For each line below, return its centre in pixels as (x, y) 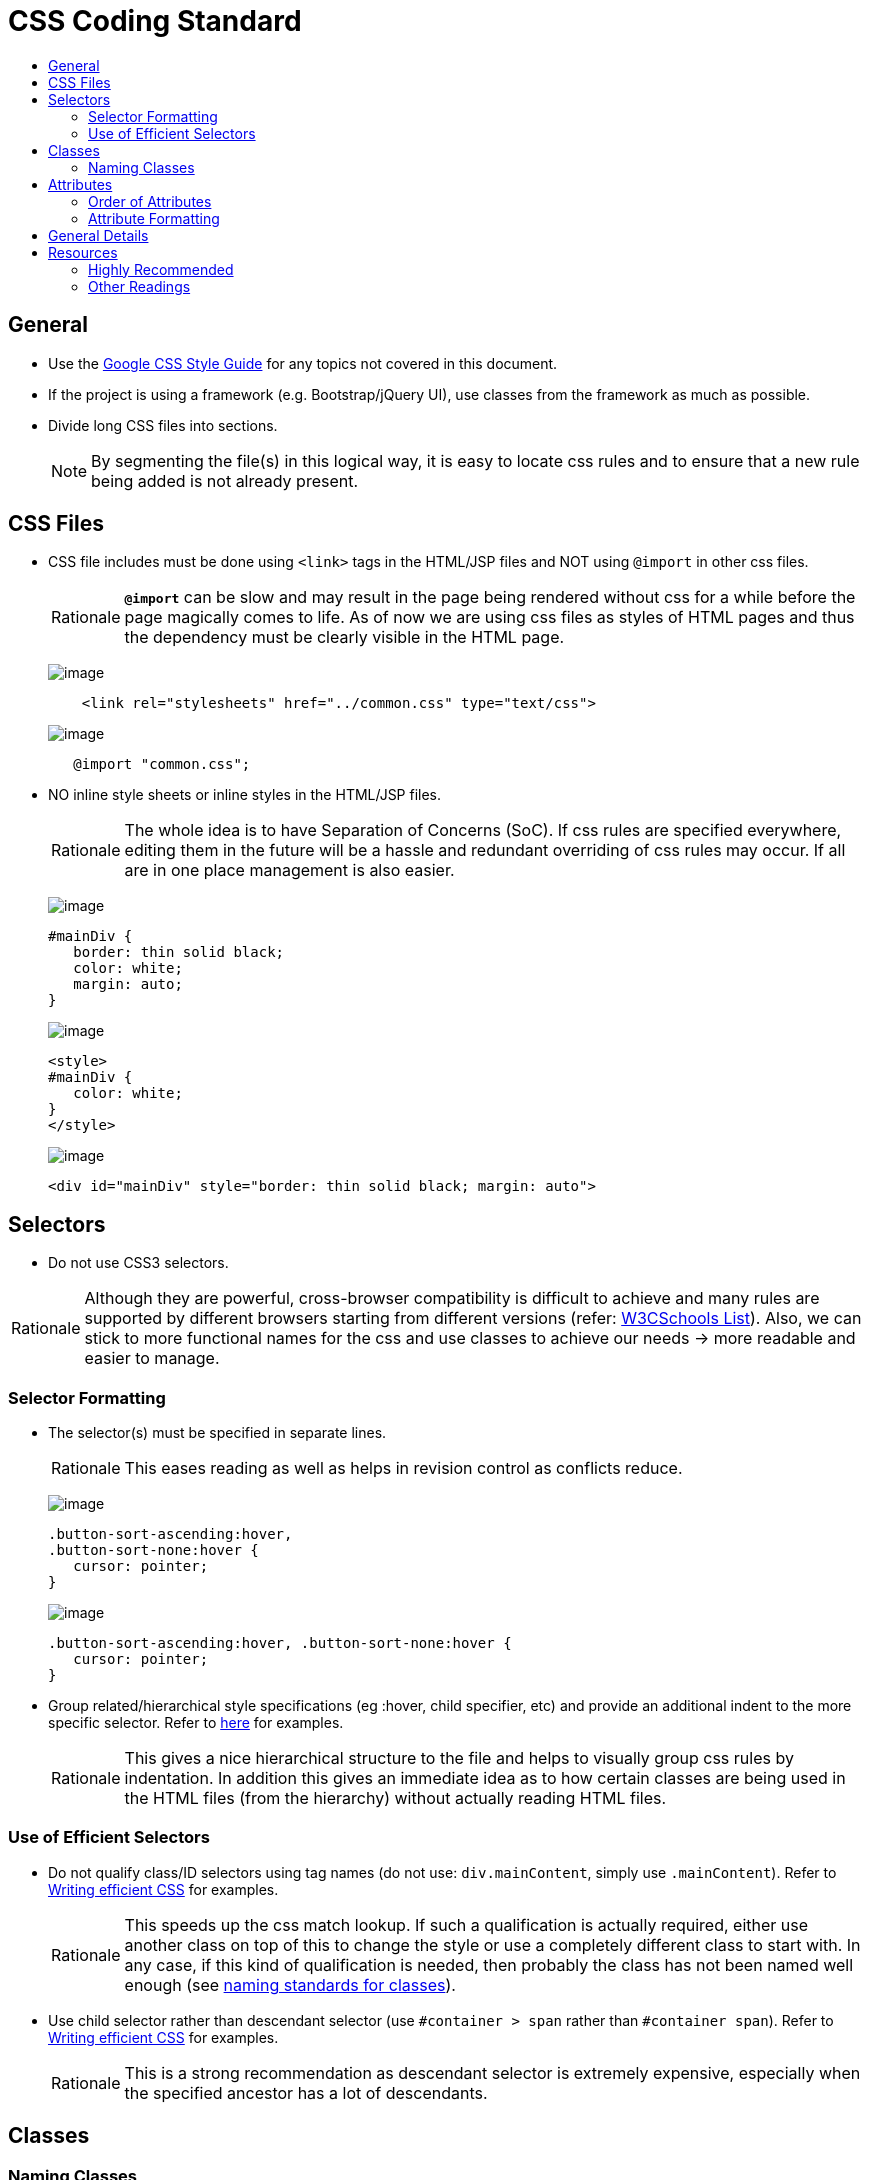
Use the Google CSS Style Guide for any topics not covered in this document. (303, 363)
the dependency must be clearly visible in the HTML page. (344, 637)
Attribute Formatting (154, 218)
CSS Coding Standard (155, 21)
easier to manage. (152, 1358)
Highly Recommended (161, 269)
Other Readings (139, 286)
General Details (98, 235)
